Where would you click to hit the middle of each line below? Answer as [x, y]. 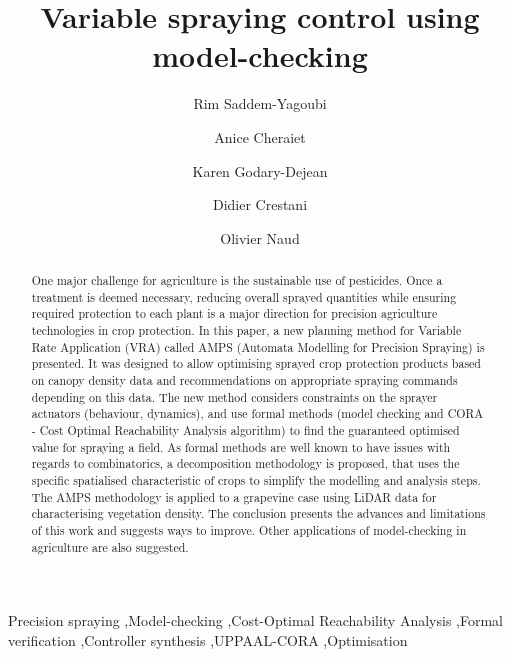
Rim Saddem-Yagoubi [260, 103]
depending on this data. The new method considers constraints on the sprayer [234, 396]
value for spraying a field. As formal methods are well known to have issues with [241, 446]
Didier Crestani [260, 204]
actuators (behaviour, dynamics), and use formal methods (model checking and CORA [257, 413]
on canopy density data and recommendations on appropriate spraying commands [244, 380]
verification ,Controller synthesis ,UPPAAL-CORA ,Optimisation [208, 639]
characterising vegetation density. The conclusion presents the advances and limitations [258, 513]
